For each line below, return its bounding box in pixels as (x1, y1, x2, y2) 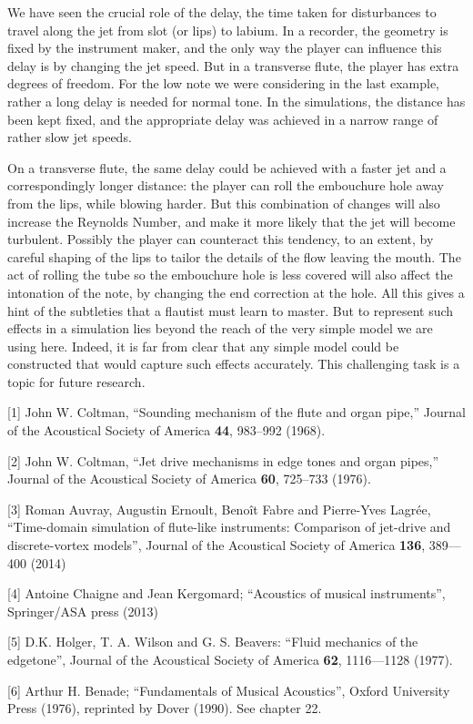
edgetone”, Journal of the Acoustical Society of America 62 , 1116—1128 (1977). (7, 650, 453, 668)
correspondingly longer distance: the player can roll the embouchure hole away (7, 176, 444, 195)
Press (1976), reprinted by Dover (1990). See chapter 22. (7, 699, 322, 718)
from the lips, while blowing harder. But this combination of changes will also (7, 193, 440, 212)
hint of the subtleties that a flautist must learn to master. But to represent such (7, 301, 454, 320)
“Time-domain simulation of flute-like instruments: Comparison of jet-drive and (7, 517, 451, 536)
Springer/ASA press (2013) (7, 601, 158, 620)
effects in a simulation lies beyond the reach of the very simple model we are (7, 319, 433, 338)
